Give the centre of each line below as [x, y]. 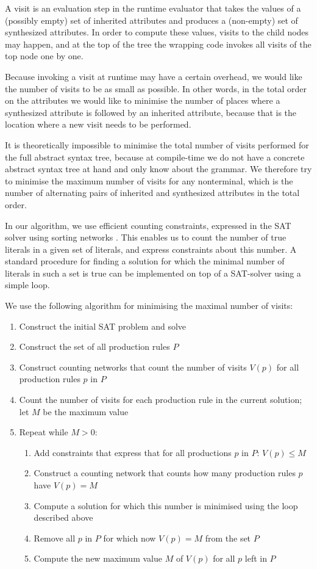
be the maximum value [86, 411]
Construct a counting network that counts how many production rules [165, 473]
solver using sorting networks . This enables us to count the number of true [146, 237]
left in [256, 558]
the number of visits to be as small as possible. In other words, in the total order [156, 88]
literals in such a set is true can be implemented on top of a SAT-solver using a [153, 273]
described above [63, 517]
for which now [130, 538]
